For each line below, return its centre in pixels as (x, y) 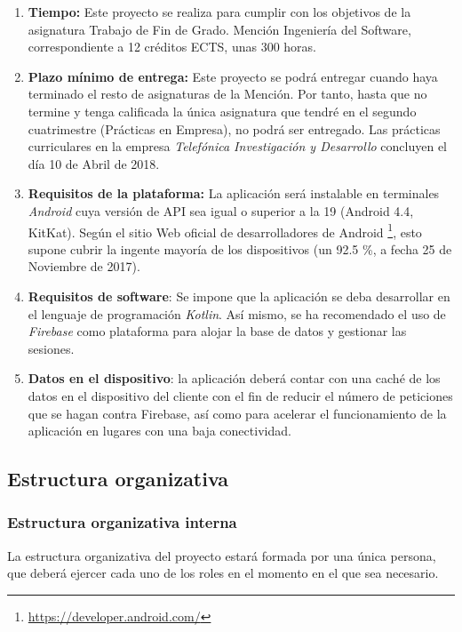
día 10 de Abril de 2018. (94, 163)
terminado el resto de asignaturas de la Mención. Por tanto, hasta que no (227, 94)
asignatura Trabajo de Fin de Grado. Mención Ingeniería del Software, (219, 29)
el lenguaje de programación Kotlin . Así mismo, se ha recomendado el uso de (237, 313)
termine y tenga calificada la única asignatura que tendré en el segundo (222, 111)
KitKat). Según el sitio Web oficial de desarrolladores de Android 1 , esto (225, 230)
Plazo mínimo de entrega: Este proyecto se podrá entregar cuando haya (233, 76)
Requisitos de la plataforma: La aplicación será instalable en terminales (234, 193)
